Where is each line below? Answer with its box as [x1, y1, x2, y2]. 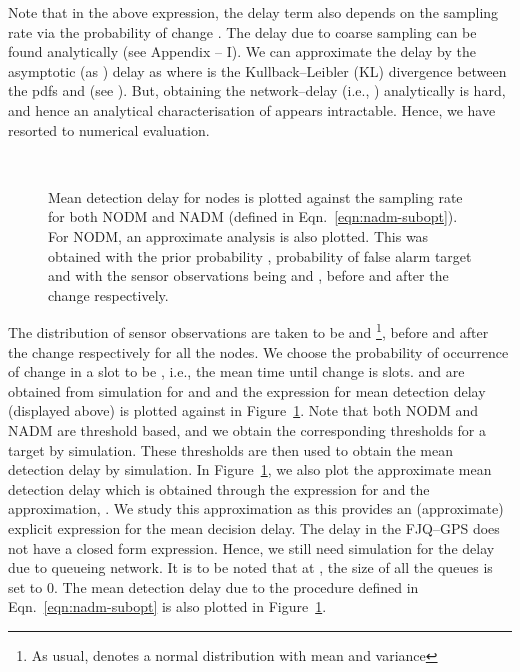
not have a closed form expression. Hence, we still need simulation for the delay [8, 537, 495, 558]
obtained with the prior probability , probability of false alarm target [48, 245, 472, 266]
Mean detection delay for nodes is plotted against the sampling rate [48, 186, 463, 207]
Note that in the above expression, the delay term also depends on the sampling [8, 2, 499, 22]
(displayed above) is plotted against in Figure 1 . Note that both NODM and [8, 400, 479, 421]
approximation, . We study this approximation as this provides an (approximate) [8, 498, 504, 519]
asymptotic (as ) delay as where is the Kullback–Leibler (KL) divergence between [8, 60, 507, 81]
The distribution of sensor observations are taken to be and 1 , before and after [8, 319, 489, 342]
